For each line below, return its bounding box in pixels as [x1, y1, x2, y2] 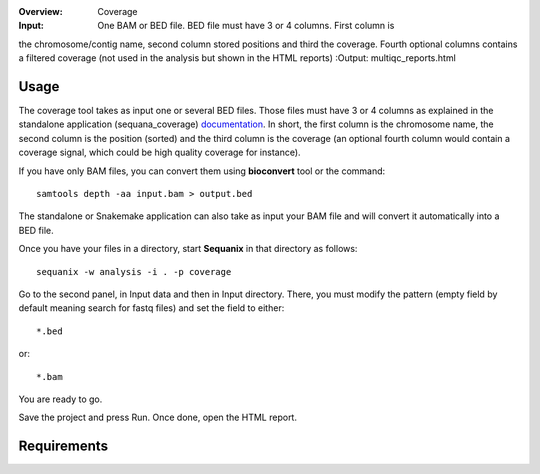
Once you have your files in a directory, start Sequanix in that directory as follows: [18, 243, 358, 255]
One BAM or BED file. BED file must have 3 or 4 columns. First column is [97, 20, 395, 32]
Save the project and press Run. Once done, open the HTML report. [18, 411, 297, 424]
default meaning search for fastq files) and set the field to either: [18, 302, 285, 314]
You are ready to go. [18, 393, 103, 405]
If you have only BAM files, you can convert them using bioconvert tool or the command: [18, 165, 386, 177]
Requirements [18, 438, 109, 455]
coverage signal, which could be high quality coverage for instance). [18, 146, 301, 159]
